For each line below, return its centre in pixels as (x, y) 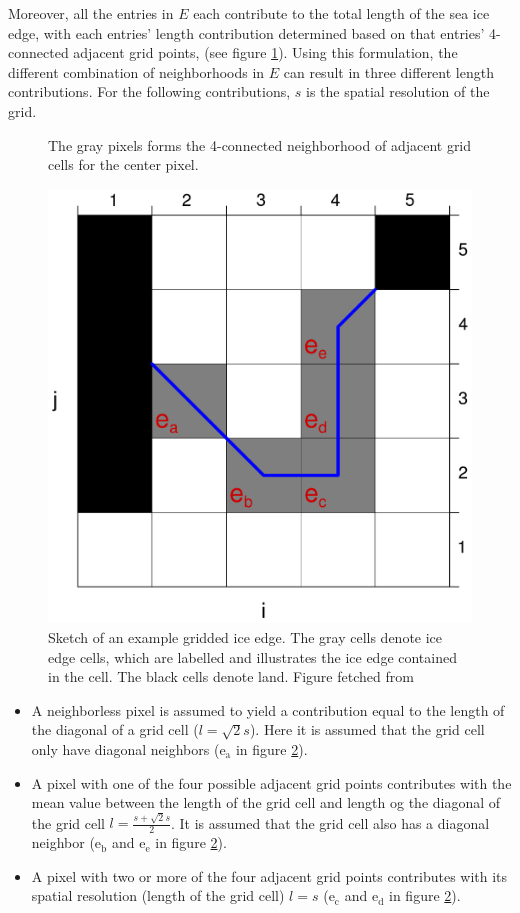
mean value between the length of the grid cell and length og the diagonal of (266, 802)
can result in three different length (388, 71)
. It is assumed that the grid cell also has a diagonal (330, 822)
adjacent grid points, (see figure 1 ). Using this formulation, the (265, 52)
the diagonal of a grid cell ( (115, 729)
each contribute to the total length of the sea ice (341, 13)
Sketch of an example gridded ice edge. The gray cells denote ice (245, 636)
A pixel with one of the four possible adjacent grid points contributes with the (271, 782)
